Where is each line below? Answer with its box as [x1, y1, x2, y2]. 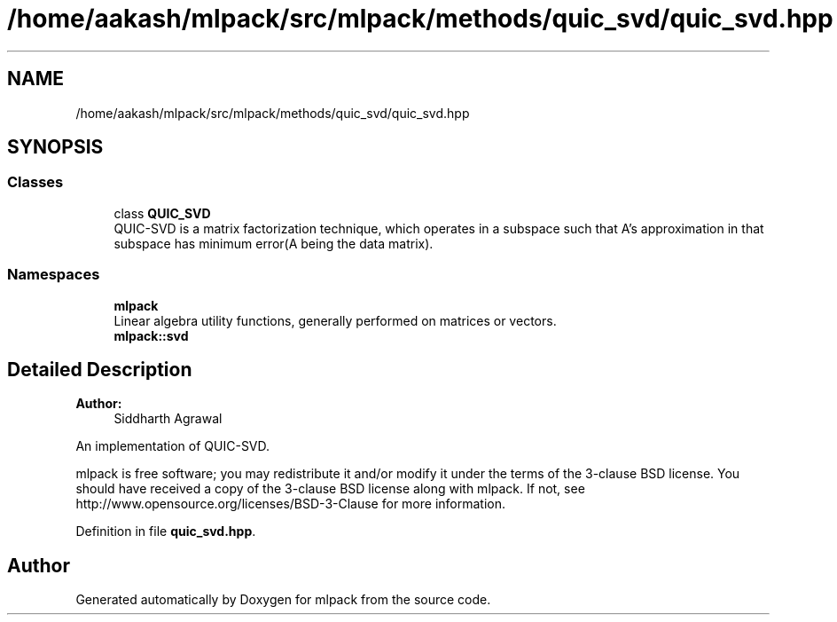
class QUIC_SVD [113, 205, 211, 221]
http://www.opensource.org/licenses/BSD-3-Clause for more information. [75, 496, 505, 512]
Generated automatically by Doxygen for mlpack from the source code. [75, 592, 491, 608]
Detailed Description [7, 358, 192, 381]
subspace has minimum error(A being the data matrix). [113, 235, 434, 251]
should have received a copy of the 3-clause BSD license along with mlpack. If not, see [75, 481, 585, 497]
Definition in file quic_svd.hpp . [75, 524, 256, 539]
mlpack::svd [113, 327, 189, 343]
